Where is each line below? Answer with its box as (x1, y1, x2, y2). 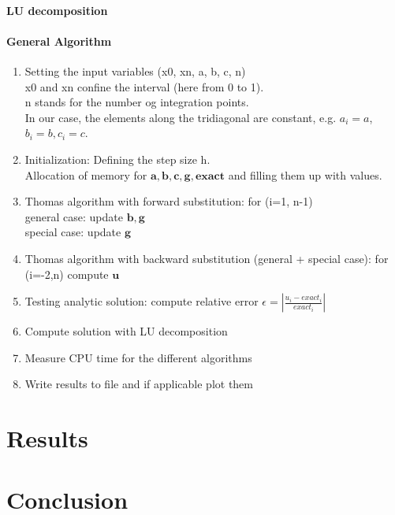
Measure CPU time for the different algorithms (24, 349, 252, 365)
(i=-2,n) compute (24, 265, 109, 282)
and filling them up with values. (228, 166, 382, 183)
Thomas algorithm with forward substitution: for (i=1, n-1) (24, 193, 313, 209)
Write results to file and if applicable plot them (24, 376, 253, 392)
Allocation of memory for (24, 166, 147, 183)
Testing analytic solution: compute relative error (24, 293, 259, 309)
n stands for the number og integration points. (24, 94, 249, 110)
